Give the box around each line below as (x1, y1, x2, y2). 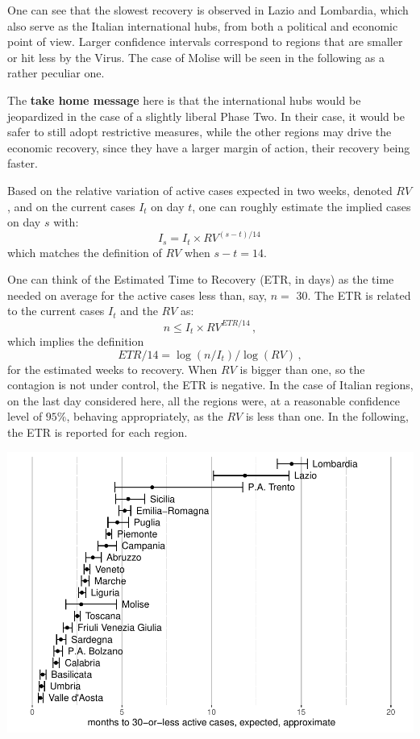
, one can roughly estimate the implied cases (192, 197, 411, 214)
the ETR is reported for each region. (7, 423, 188, 440)
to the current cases (7, 302, 105, 319)
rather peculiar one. (7, 64, 105, 81)
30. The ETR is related (296, 286, 411, 303)
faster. (7, 155, 38, 172)
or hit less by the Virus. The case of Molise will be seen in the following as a (7, 48, 385, 65)
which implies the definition (7, 333, 144, 349)
